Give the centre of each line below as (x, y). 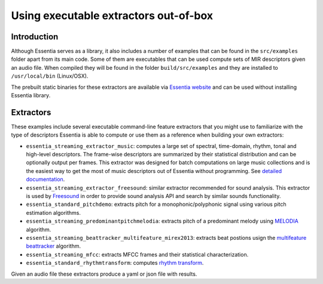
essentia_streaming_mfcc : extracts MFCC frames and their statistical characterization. (137, 254)
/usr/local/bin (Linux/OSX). (50, 76)
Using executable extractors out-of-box (112, 16)
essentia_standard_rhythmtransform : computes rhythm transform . (115, 263)
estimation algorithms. (53, 212)
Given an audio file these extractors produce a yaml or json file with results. (104, 274)
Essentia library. (31, 95)
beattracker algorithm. (53, 246)
